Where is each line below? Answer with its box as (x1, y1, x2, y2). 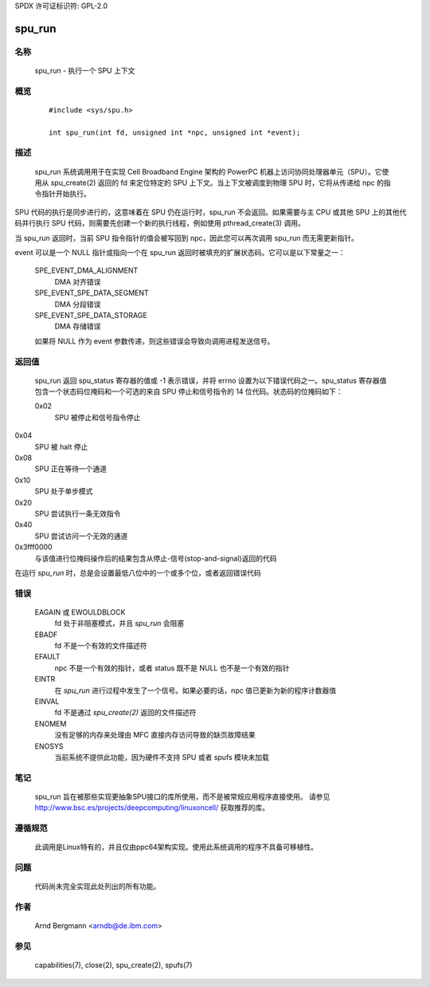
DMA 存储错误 (54, 321, 101, 331)
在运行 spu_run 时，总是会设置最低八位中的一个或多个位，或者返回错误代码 (14, 568, 262, 577)
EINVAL (34, 697, 60, 706)
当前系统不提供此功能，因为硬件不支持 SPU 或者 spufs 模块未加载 (54, 752, 270, 761)
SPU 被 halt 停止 (34, 442, 88, 451)
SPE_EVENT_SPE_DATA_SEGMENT (34, 288, 149, 298)
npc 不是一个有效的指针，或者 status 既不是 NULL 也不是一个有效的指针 (54, 663, 290, 673)
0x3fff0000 (14, 542, 53, 552)
